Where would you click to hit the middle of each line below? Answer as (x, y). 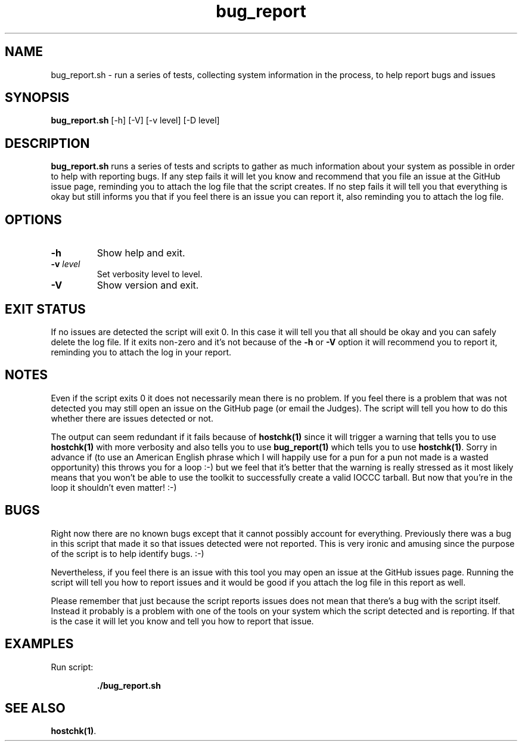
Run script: (72, 667)
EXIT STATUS (45, 309)
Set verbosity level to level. (150, 274)
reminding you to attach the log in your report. (141, 352)
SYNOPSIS (37, 98)
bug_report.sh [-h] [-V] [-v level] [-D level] (135, 120)
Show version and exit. (148, 285)
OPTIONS (33, 219)
